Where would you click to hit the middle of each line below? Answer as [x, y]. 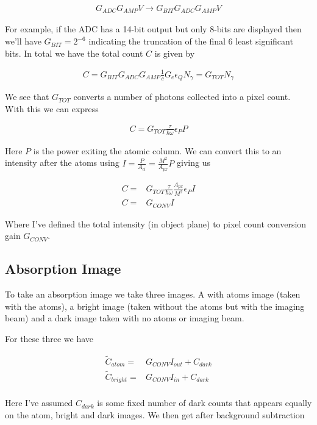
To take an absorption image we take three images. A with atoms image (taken [153, 294]
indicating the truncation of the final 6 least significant [191, 41]
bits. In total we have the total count [74, 53]
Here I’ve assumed [39, 403]
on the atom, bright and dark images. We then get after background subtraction [155, 414]
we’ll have [23, 41]
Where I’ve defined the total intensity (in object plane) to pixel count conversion [156, 223]
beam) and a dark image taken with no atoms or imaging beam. [125, 318]
